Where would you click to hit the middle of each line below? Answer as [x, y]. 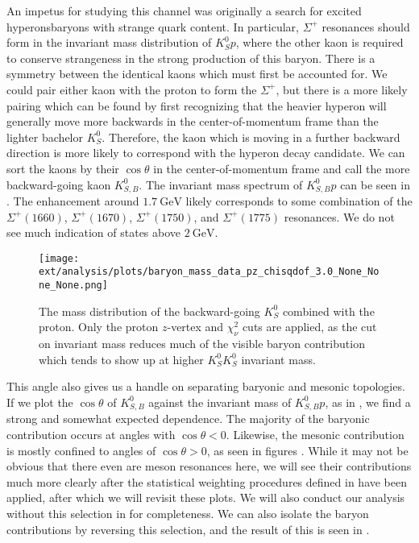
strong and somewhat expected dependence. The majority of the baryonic [188, 419]
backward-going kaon [59, 184]
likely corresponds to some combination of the [299, 200]
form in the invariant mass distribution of [109, 42]
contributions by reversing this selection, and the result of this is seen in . [188, 529]
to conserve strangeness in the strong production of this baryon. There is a [191, 58]
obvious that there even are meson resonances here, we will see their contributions [209, 466]
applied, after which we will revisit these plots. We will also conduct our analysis [206, 497]
